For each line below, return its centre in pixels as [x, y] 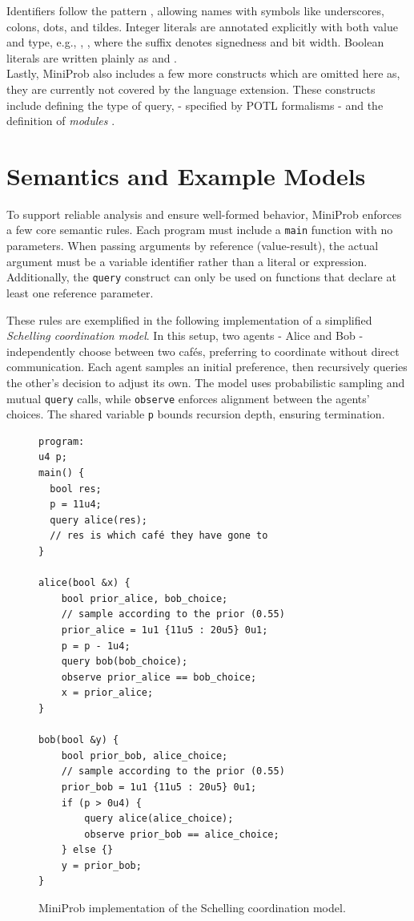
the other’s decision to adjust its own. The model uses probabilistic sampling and [206, 382]
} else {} [87, 850]
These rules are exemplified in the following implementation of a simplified [189, 319]
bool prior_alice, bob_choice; [145, 598]
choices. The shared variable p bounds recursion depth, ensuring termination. [196, 414]
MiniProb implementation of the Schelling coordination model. [192, 908]
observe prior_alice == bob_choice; [159, 677]
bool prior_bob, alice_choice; [145, 755]
